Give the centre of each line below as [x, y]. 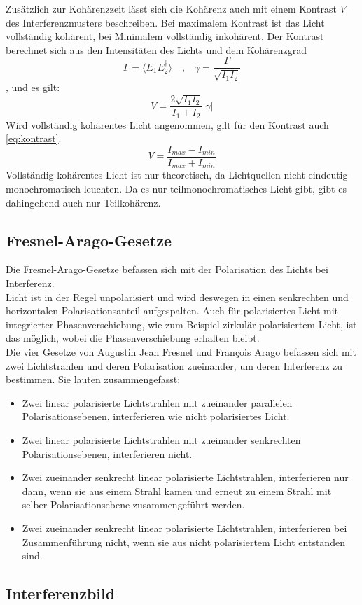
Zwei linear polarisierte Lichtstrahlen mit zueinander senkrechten [161, 439]
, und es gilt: [33, 86]
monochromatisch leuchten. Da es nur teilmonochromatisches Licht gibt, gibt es [176, 189]
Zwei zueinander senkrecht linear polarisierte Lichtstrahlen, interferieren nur [185, 477]
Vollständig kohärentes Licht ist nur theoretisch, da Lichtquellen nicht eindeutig [177, 175]
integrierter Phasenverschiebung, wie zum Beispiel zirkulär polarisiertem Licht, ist [181, 324]
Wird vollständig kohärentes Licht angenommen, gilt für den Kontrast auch [167, 124]
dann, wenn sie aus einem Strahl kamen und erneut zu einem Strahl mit [177, 491]
